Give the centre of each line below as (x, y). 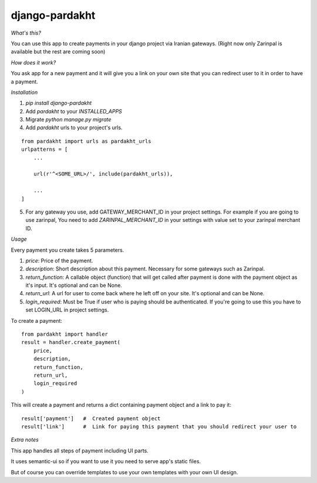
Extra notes (25, 440)
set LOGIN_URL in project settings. (67, 310)
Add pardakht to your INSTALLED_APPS (74, 111)
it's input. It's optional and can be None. (74, 285)
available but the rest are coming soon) (58, 52)
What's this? (26, 33)
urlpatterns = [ (45, 149)
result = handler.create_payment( (71, 342)
